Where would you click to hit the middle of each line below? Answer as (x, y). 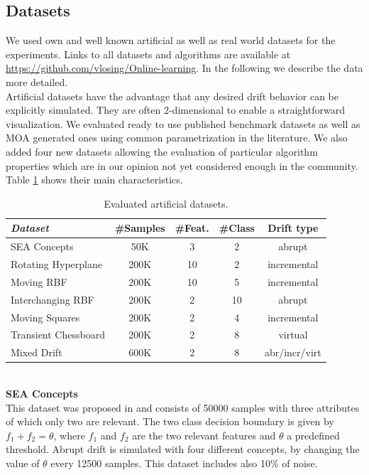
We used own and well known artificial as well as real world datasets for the (171, 40)
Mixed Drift (37, 352)
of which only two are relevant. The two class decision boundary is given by (170, 421)
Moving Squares (45, 317)
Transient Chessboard (58, 335)
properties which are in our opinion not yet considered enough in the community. (182, 165)
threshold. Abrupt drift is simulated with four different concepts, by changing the (183, 449)
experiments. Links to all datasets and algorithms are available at (148, 54)
